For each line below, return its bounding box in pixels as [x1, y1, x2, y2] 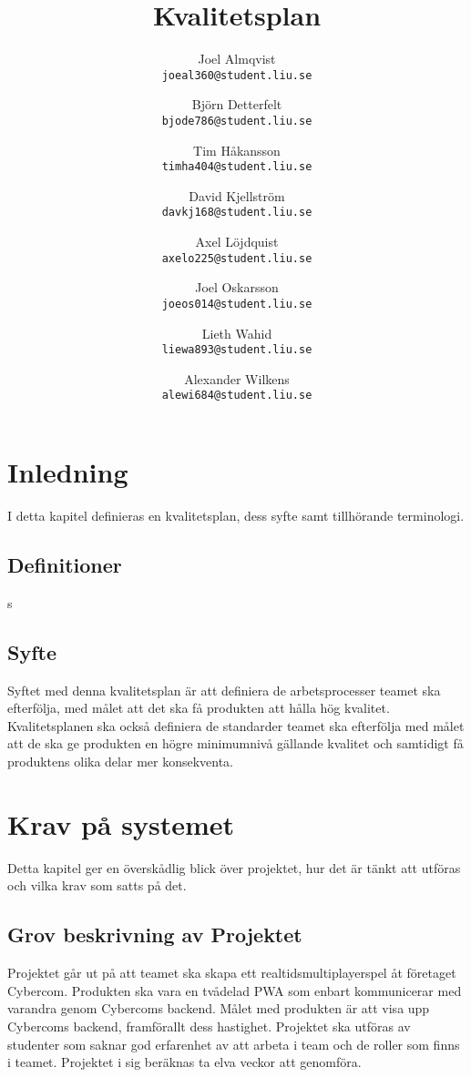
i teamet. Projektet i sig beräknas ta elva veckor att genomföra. [7, 1052, 362, 1072]
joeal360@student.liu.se [161, 68, 312, 82]
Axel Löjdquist [195, 232, 279, 251]
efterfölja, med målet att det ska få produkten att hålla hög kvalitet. [7, 698, 390, 717]
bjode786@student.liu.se [161, 114, 312, 127]
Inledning [7, 453, 128, 491]
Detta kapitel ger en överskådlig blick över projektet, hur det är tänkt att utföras [7, 858, 461, 877]
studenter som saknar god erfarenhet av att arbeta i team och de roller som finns [7, 1034, 460, 1053]
